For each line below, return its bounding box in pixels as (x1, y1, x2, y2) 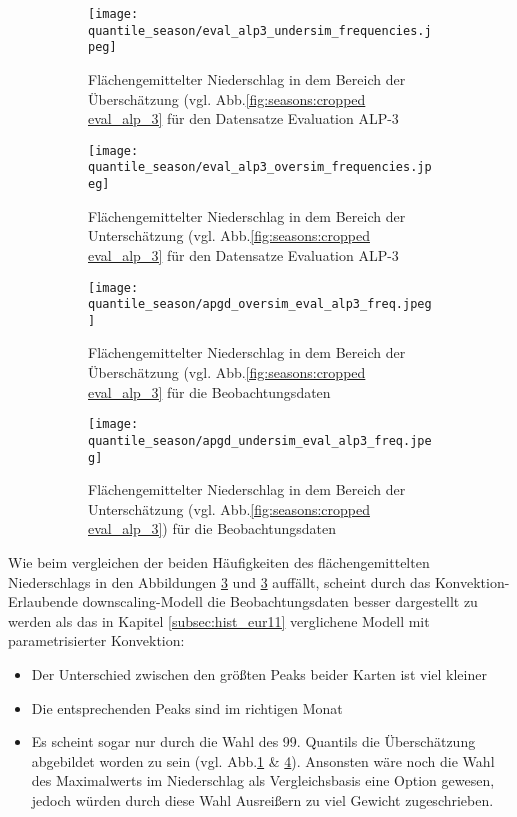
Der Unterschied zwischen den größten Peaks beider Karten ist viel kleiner (31, 663, 487, 684)
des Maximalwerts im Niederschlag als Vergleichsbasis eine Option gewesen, (31, 770, 495, 791)
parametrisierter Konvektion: (8, 630, 185, 651)
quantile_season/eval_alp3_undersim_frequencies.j (88, 23, 432, 38)
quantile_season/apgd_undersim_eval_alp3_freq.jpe (88, 433, 432, 448)
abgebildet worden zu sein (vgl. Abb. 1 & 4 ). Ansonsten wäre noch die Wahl (31, 750, 495, 771)
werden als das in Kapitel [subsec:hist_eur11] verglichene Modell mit (8, 610, 430, 631)
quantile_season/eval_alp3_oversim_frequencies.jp (88, 160, 432, 175)
